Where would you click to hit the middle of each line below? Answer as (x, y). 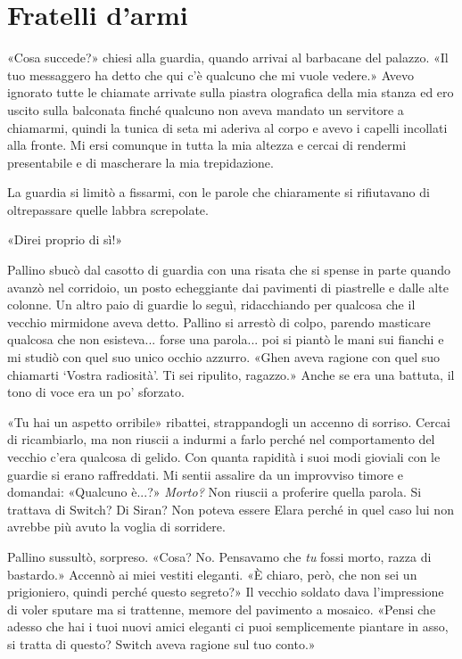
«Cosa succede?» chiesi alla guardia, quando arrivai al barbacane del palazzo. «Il (228, 58)
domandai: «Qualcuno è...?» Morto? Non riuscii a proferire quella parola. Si (214, 492)
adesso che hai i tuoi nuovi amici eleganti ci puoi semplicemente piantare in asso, (228, 626)
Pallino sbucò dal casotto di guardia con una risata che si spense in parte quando (229, 270)
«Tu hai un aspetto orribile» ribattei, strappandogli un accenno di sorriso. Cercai (229, 421)
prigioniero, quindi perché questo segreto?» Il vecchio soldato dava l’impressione (226, 592)
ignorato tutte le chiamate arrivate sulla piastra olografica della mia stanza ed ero (231, 92)
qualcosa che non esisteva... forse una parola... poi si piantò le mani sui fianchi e (226, 339)
